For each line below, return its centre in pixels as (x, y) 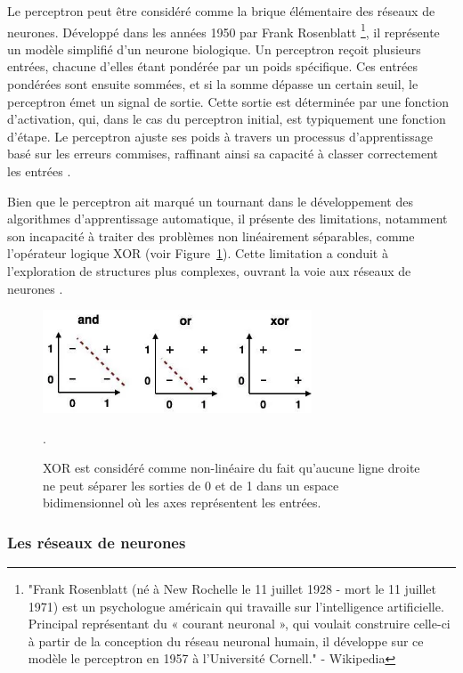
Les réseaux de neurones (97, 542)
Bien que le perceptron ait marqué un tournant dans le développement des (210, 201)
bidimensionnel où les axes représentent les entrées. (182, 503)
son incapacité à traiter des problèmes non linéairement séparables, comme (211, 235)
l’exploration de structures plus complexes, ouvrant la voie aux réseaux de (209, 270)
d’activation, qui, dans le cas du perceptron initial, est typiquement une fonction (227, 119)
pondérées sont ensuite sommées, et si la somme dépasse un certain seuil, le (213, 84)
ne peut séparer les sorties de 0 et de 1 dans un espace (191, 485)
